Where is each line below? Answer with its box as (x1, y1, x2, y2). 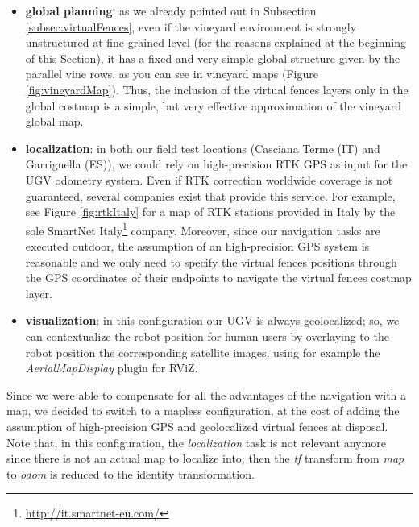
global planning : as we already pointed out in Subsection (25, 2, 317, 19)
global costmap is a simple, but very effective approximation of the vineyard (25, 97, 402, 114)
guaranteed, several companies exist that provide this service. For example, (25, 187, 396, 204)
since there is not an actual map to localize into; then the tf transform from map (6, 450, 404, 467)
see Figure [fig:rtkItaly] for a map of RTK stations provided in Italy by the (25, 203, 396, 220)
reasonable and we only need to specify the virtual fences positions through (25, 253, 397, 270)
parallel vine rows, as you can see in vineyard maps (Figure (25, 65, 318, 82)
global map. (25, 113, 84, 130)
